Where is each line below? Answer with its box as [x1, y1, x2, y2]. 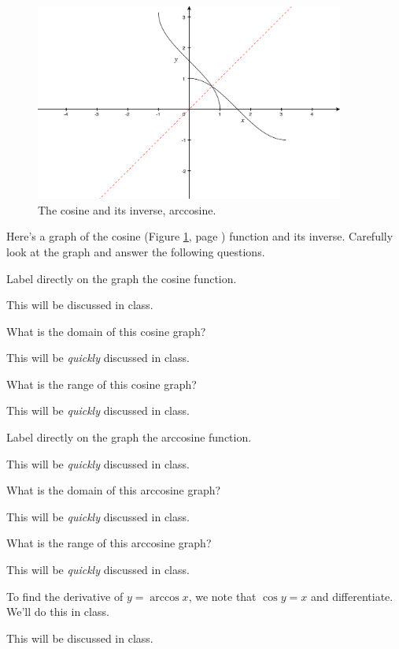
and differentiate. [310, 587, 393, 604]
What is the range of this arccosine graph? [6, 535, 212, 551]
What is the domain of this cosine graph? [6, 323, 206, 339]
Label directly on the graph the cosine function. [6, 270, 237, 286]
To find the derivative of [6, 587, 124, 604]
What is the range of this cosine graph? [6, 375, 197, 392]
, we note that [188, 587, 257, 604]
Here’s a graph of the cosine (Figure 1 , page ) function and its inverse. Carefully [6, 228, 393, 244]
